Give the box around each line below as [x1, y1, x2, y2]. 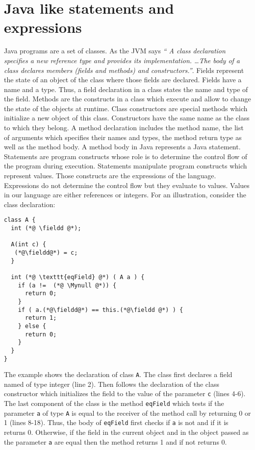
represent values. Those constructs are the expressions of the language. [4, 170, 216, 181]
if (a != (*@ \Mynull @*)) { [18, 282, 117, 289]
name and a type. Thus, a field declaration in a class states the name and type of [4, 84, 248, 94]
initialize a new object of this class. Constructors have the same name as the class [4, 113, 250, 123]
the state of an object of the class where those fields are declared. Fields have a [4, 74, 242, 85]
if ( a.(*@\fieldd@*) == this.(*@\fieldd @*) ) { [18, 306, 183, 313]
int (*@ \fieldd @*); [11, 225, 81, 232]
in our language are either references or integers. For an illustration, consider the [4, 189, 247, 200]
